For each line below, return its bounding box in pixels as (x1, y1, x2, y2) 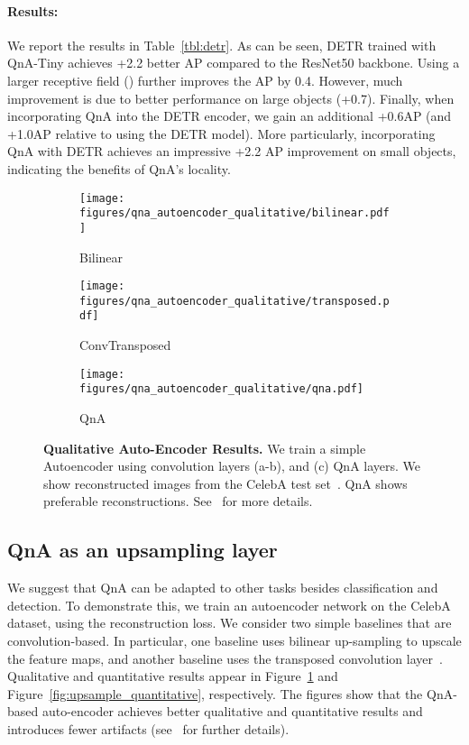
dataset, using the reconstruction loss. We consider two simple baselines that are (7, 613, 452, 632)
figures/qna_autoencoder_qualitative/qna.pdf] (79, 382, 363, 396)
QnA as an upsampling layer (7, 536, 278, 564)
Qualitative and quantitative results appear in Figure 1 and (7, 667, 338, 685)
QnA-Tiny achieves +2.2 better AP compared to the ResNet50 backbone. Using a (7, 53, 460, 72)
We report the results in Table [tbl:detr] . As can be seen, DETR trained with (7, 35, 437, 54)
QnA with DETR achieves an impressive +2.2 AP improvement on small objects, (7, 142, 456, 161)
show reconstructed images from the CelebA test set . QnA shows (43, 474, 408, 492)
